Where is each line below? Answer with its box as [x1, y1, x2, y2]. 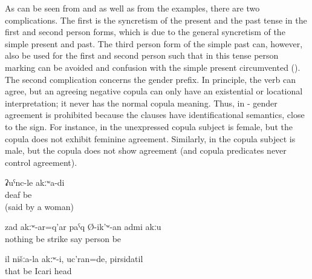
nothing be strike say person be [5, 232, 122, 245]
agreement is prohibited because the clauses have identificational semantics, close [5, 108, 305, 121]
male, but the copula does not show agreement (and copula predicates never [5, 144, 287, 157]
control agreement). [5, 156, 77, 168]
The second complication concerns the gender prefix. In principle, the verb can [5, 73, 296, 85]
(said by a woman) [5, 200, 74, 212]
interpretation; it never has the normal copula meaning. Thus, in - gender [5, 96, 278, 109]
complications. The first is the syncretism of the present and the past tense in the [5, 13, 307, 26]
